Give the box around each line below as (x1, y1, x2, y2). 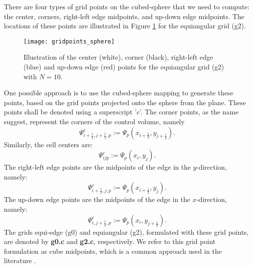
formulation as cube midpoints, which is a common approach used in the (4, 245, 222, 256)
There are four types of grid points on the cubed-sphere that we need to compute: (4, 1, 250, 11)
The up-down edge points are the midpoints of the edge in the (4, 194, 190, 204)
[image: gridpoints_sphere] (23, 38, 115, 45)
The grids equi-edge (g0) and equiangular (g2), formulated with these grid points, (4, 226, 249, 237)
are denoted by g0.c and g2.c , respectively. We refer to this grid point (4, 236, 216, 246)
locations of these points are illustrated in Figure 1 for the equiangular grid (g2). (4, 21, 246, 31)
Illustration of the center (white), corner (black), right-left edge (23, 52, 213, 62)
